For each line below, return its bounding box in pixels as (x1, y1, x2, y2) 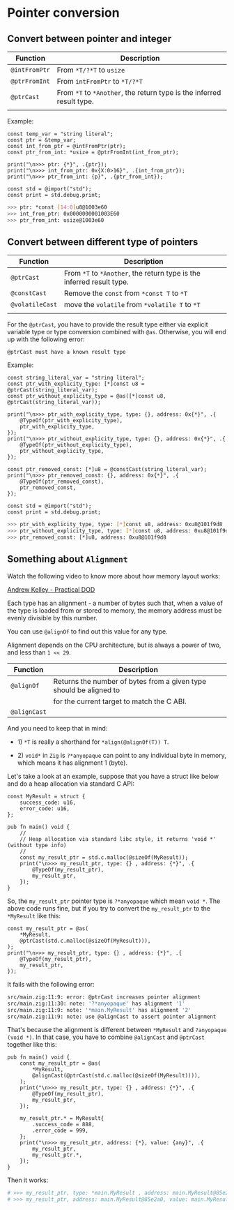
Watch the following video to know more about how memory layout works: (7, 572, 221, 580)
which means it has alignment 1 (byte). (17, 759, 127, 767)
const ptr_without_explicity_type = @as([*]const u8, (7, 393, 167, 400)
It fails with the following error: (7, 980, 95, 988)
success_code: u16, (19, 799, 77, 806)
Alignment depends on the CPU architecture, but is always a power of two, (7, 641, 221, 649)
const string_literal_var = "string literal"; (7, 375, 145, 382)
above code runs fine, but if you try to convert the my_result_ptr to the (7, 904, 211, 912)
